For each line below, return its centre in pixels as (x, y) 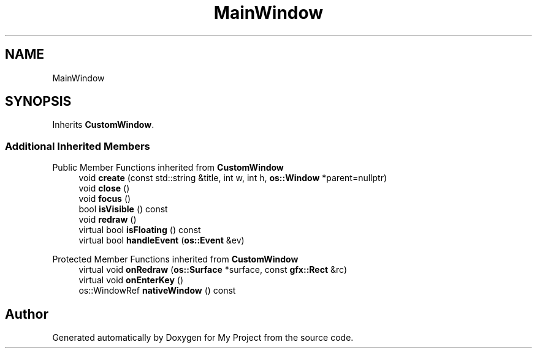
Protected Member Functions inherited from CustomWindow (175, 259)
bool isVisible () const (123, 209)
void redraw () (108, 220)
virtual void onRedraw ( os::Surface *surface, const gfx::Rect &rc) (213, 270)
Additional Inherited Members (78, 146)
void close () (104, 188)
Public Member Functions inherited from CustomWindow (168, 168)
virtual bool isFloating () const (140, 230)
